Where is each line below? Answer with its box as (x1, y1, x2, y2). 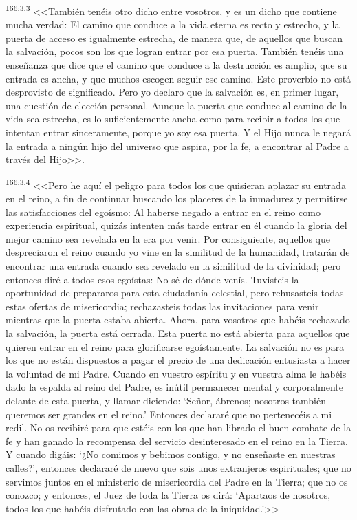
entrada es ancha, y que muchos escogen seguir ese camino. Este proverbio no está (6, 71, 351, 85)
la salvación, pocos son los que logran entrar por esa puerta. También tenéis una (6, 44, 344, 58)
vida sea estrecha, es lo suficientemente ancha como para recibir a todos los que (6, 111, 340, 126)
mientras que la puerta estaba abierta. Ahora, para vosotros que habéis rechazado (6, 312, 350, 327)
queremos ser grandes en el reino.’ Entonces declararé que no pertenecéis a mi (6, 407, 332, 421)
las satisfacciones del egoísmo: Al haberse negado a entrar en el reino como (6, 204, 321, 219)
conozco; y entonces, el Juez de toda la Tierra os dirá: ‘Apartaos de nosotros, (6, 488, 331, 502)
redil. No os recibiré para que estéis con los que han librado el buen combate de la (6, 420, 351, 435)
